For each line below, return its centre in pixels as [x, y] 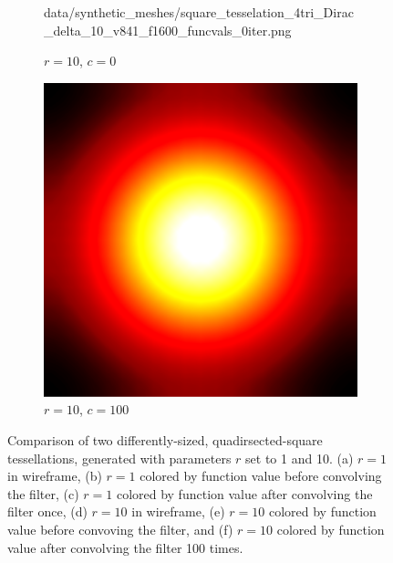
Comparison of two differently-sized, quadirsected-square [165, 439]
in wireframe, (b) [55, 476]
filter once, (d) [47, 511]
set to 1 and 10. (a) [300, 458]
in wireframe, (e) [178, 511]
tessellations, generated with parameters [119, 458]
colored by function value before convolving [261, 476]
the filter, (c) [43, 493]
